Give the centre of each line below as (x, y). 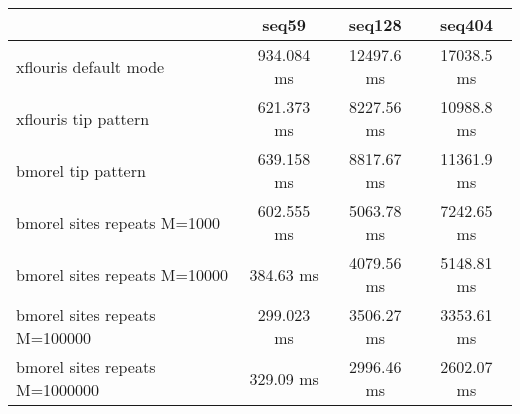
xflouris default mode (90, 66)
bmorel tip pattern (81, 170)
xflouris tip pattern (83, 118)
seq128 (375, 24)
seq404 (466, 24)
